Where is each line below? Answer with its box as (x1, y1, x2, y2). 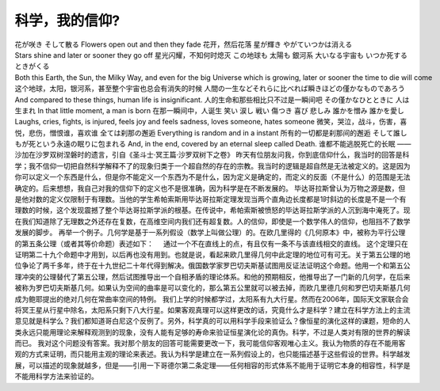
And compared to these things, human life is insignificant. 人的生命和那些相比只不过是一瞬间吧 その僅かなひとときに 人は (14, 95, 410, 104)
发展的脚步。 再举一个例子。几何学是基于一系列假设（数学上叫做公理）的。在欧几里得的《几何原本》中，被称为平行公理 (14, 228, 406, 237)
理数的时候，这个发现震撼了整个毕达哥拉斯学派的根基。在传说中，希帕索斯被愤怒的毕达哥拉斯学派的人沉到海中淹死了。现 (14, 206, 411, 215)
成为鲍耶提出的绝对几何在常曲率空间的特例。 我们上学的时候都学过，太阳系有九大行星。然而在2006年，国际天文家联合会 (14, 294, 409, 304)
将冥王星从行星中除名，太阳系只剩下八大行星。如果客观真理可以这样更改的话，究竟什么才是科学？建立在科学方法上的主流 (14, 305, 411, 314)
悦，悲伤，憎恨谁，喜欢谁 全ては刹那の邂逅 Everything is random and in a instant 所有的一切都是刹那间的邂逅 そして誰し (14, 127, 407, 138)
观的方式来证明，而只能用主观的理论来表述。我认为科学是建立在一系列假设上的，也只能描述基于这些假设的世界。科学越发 (14, 349, 411, 359)
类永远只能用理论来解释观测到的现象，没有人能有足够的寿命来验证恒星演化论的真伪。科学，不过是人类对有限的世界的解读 (14, 327, 411, 336)
